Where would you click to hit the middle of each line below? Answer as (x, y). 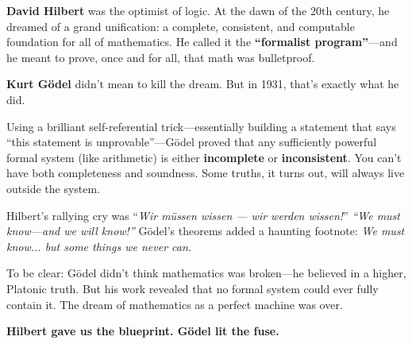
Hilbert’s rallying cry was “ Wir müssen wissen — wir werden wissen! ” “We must (204, 215)
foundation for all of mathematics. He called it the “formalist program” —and (202, 42)
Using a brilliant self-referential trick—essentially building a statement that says (201, 126)
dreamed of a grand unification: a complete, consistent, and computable (181, 26)
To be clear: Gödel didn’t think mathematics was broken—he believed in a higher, (206, 273)
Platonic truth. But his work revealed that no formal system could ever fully (193, 288)
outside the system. (54, 188)
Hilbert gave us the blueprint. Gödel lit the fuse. (143, 331)
